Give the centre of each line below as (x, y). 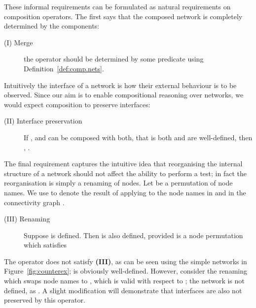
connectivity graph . (34, 202)
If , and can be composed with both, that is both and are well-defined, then (138, 137)
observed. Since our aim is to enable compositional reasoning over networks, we (124, 95)
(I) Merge (18, 42)
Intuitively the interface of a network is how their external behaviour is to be (120, 85)
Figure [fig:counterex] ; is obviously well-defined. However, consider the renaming (126, 271)
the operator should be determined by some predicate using (114, 59)
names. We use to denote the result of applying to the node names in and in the (125, 192)
